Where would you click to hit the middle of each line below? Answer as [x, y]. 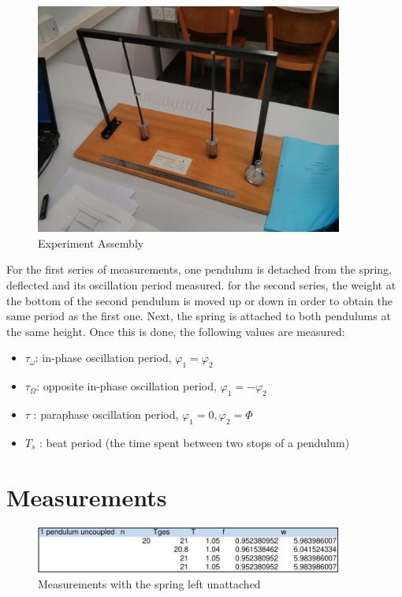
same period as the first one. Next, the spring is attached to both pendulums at [199, 316]
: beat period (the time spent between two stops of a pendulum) [195, 442]
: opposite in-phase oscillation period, [127, 386]
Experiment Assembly [91, 243]
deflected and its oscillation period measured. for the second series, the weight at [201, 284]
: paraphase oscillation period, [106, 414]
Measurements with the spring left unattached [149, 583]
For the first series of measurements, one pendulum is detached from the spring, [199, 269]
